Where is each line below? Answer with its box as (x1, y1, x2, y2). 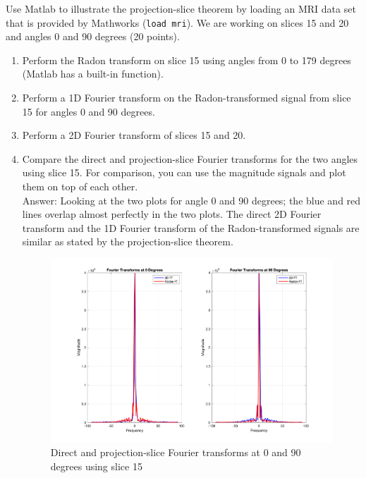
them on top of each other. (22, 179, 138, 193)
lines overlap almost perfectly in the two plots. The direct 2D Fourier (22, 207, 322, 221)
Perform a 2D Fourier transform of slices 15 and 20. (22, 128, 246, 142)
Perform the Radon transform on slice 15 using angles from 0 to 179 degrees (22, 52, 351, 67)
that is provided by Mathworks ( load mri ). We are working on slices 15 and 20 (6, 15, 349, 30)
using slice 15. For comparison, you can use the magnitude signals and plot (22, 165, 346, 180)
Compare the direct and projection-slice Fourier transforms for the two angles (22, 151, 358, 166)
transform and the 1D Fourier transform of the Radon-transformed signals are (22, 220, 360, 235)
